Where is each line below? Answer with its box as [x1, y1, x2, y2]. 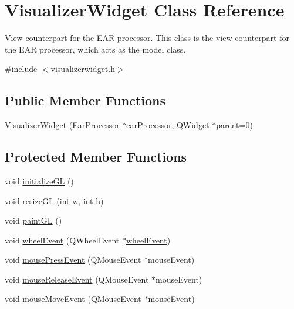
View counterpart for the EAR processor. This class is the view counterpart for [5, 32, 289, 44]
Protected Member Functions [5, 147, 187, 166]
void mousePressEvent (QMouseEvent [5, 253, 141, 266]
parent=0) [216, 119, 253, 131]
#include [5, 63, 38, 75]
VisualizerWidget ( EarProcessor [5, 119, 120, 131]
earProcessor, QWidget [126, 119, 209, 131]
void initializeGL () [5, 174, 74, 187]
